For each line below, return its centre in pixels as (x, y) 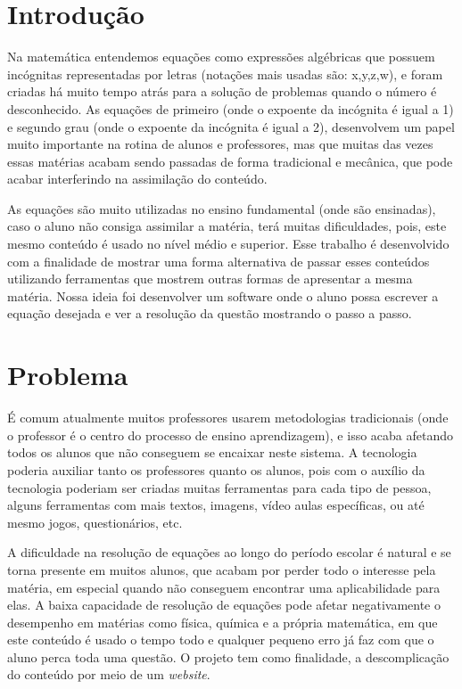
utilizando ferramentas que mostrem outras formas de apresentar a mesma (210, 279)
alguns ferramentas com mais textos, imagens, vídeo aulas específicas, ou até (216, 505)
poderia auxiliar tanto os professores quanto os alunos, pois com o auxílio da (216, 469)
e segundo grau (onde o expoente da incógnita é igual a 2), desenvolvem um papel (231, 126)
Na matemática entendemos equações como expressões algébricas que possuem (221, 57)
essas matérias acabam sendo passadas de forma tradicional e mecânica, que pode (230, 161)
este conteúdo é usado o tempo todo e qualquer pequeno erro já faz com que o (221, 640)
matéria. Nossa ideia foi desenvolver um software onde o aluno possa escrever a (223, 295)
